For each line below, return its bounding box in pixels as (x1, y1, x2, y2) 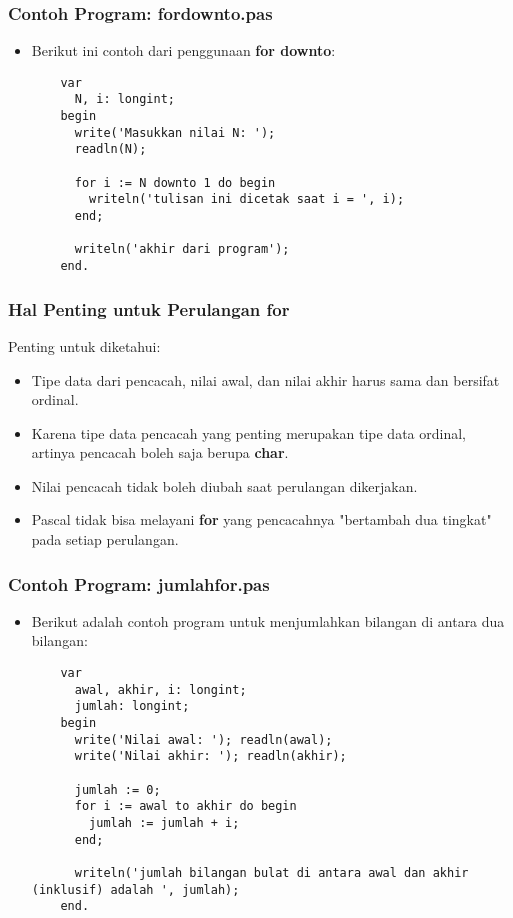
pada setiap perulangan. (31, 529, 179, 550)
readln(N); (74, 142, 147, 157)
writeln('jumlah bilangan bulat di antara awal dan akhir (74, 865, 469, 880)
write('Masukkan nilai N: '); (74, 125, 276, 140)
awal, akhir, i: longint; (74, 682, 247, 697)
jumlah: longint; (74, 699, 190, 714)
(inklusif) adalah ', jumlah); (31, 882, 240, 897)
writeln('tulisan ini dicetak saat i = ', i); (89, 192, 405, 207)
